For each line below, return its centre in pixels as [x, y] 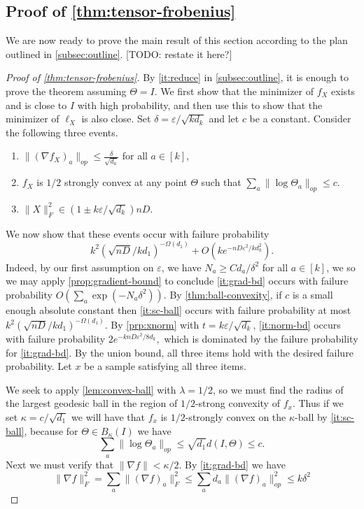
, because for [51, 430]
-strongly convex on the [236, 416]
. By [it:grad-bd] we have [232, 464]
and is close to [36, 105]
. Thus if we [318, 403]
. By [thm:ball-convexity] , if [223, 294]
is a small [313, 294]
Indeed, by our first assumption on [80, 267]
